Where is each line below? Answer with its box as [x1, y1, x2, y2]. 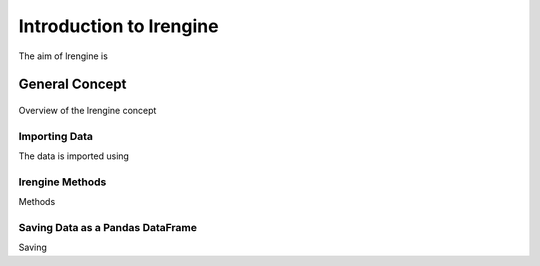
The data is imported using [18, 150, 130, 162]
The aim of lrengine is [18, 50, 109, 62]
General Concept [18, 76, 127, 93]
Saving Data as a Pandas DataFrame [18, 221, 197, 234]
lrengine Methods [18, 175, 107, 189]
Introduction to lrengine [18, 15, 219, 37]
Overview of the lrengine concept [18, 104, 157, 116]
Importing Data [18, 129, 94, 143]
